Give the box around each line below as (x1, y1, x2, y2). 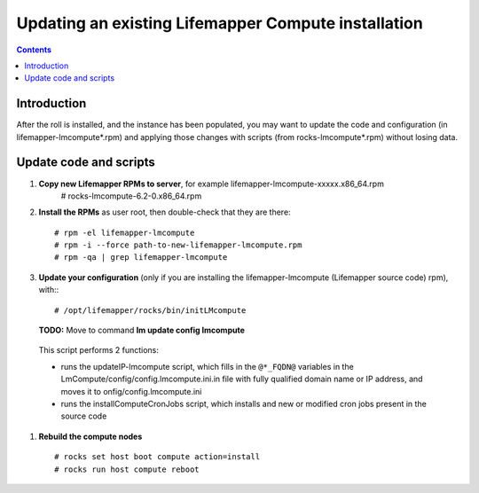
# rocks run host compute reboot (54, 464, 200, 474)
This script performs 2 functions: (38, 345, 160, 356)
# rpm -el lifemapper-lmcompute (54, 227, 195, 238)
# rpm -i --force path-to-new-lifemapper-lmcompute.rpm (54, 240, 302, 250)
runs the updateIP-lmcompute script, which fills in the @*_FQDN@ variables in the (60, 361, 354, 372)
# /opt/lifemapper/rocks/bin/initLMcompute (54, 305, 247, 315)
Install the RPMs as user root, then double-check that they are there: (38, 207, 292, 217)
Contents (16, 44, 52, 55)
